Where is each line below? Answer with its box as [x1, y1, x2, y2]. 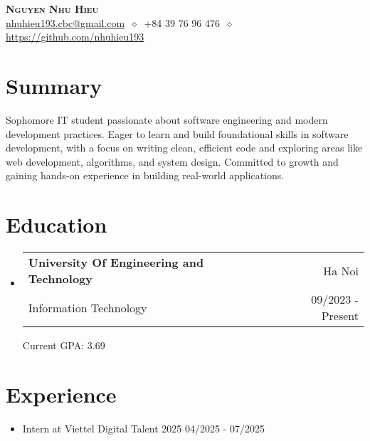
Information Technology [28, 299, 147, 316]
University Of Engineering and [28, 254, 204, 270]
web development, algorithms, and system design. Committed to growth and [6, 154, 339, 169]
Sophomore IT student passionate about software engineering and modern [6, 112, 328, 127]
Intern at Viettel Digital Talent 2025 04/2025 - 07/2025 [22, 420, 265, 435]
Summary [6, 70, 102, 100]
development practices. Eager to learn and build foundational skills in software [6, 126, 349, 141]
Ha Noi [323, 262, 359, 279]
